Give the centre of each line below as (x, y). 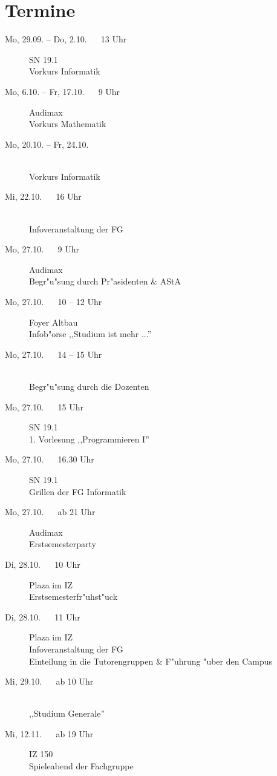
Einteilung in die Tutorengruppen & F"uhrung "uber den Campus (151, 661)
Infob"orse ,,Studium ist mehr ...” (90, 334)
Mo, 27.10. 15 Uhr (44, 406)
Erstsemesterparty (63, 544)
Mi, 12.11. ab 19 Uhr (49, 733)
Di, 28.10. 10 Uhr (43, 564)
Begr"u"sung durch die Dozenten (89, 386)
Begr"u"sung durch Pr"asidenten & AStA (105, 281)
